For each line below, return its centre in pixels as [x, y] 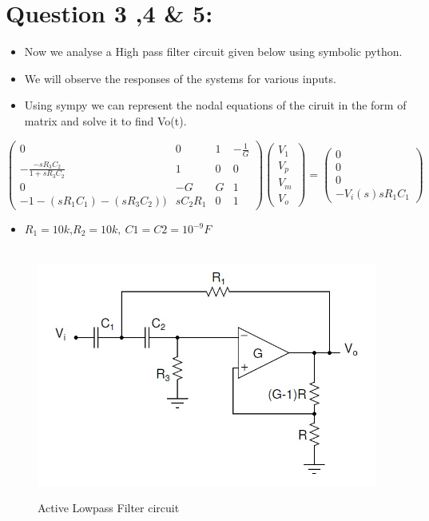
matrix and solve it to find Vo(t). [105, 120]
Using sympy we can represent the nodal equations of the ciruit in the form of [215, 105]
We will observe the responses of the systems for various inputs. [180, 78]
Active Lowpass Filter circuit [109, 508]
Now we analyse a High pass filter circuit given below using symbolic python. [213, 52]
